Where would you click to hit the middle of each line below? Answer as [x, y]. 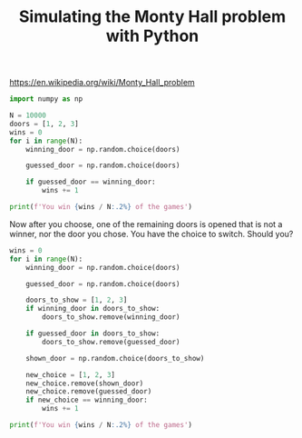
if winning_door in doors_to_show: [93, 309]
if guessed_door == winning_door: [91, 182]
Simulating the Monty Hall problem [152, 17]
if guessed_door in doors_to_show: [93, 333]
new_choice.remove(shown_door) [85, 383]
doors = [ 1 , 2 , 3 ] [44, 124]
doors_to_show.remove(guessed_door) [111, 342]
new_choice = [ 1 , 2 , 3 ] [71, 374]
